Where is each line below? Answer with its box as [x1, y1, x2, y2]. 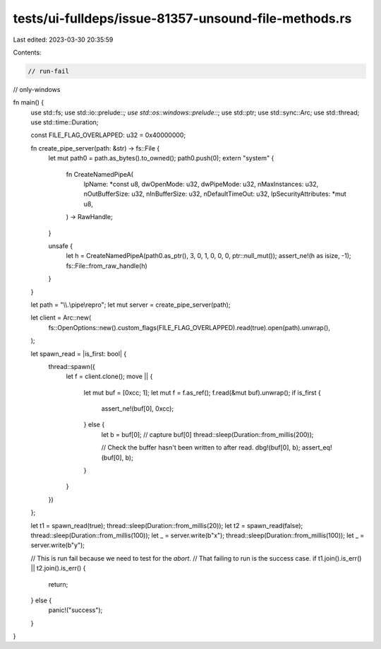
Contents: [13, 48, 42, 57]
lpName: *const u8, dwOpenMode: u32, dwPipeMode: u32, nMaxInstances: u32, [83, 180, 319, 189]
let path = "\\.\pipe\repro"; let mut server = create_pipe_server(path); [30, 300, 231, 309]
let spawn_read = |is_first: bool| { [30, 349, 127, 358]
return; [48, 580, 68, 588]
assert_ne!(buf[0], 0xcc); [101, 404, 174, 413]
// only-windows [13, 85, 61, 93]
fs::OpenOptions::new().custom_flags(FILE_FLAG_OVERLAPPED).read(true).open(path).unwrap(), [48, 323, 331, 332]
